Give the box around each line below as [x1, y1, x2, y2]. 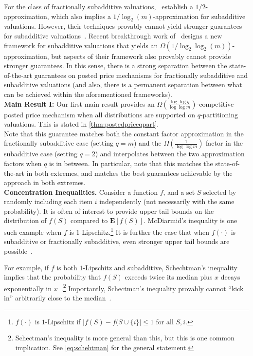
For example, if [4, 262, 49, 272]
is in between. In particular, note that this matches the [49, 158, 213, 168]
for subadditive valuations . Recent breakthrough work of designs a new [4, 30, 222, 40]
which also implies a [51, 11, 111, 21]
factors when [4, 158, 42, 168]
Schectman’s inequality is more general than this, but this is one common [15, 333, 235, 343]
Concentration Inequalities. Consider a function [4, 187, 158, 197]
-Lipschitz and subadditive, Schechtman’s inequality [83, 262, 237, 272]
